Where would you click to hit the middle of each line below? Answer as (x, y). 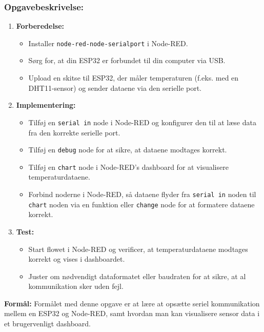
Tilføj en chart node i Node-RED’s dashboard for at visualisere (128, 167)
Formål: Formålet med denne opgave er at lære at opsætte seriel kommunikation (132, 303)
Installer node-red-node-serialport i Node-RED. (108, 43)
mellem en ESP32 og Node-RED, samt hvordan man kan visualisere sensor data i (132, 313)
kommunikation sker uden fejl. (76, 286)
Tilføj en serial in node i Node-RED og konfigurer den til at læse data (142, 122)
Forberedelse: (40, 26)
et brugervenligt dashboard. (48, 324)
